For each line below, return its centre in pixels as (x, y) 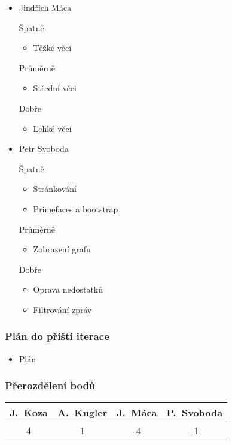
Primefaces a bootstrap (76, 208)
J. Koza (29, 412)
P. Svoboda (195, 412)
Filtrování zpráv (62, 309)
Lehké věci (52, 128)
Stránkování (55, 189)
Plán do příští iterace (57, 336)
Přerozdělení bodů (50, 385)
